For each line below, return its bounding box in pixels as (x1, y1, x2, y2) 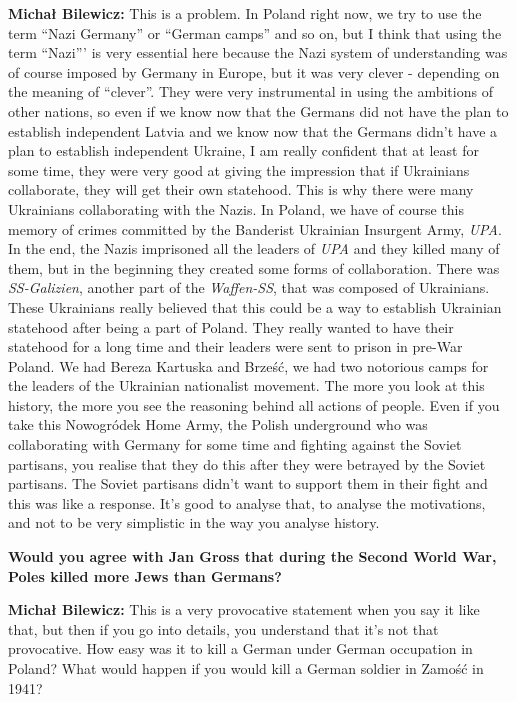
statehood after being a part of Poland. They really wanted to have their (8, 316, 454, 337)
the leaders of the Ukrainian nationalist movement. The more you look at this (8, 375, 485, 396)
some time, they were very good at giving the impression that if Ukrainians (8, 159, 470, 180)
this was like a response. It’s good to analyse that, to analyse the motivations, (8, 492, 486, 513)
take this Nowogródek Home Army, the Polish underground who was (8, 414, 428, 435)
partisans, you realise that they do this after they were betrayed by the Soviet (8, 453, 486, 474)
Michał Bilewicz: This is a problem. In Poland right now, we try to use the (8, 3, 482, 23)
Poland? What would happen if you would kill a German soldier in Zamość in (8, 658, 484, 678)
